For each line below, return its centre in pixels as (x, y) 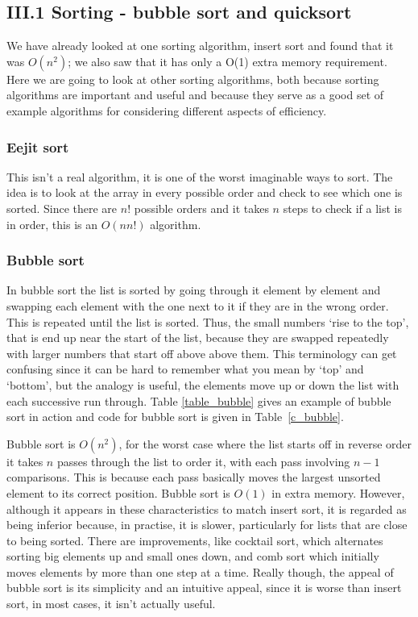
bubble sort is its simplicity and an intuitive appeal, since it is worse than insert (204, 588)
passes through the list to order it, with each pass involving (203, 461)
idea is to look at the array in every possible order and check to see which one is (205, 192)
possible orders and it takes (201, 208)
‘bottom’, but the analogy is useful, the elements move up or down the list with (203, 384)
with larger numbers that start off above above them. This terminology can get (202, 353)
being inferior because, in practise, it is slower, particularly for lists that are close (207, 525)
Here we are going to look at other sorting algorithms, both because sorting (193, 79)
